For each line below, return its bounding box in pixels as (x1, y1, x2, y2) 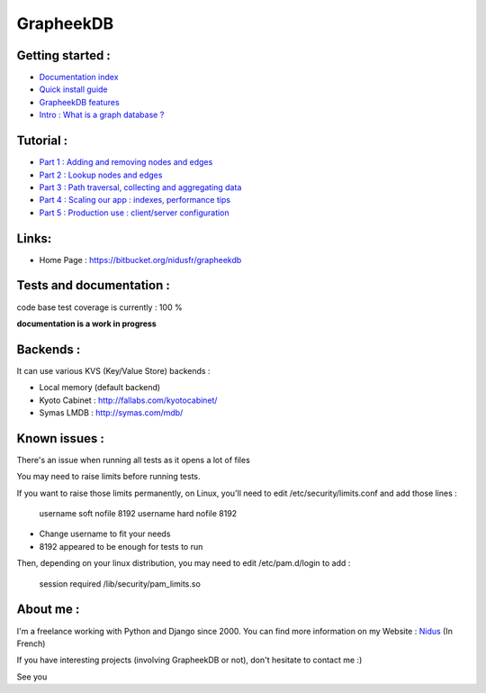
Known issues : (16, 431, 105, 446)
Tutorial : (16, 133, 68, 149)
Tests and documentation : (16, 278, 170, 293)
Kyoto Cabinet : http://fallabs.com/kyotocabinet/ (39, 395, 218, 406)
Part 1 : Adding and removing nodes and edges (39, 157, 213, 168)
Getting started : (16, 48, 112, 63)
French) (16, 638, 46, 649)
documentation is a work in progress (16, 318, 157, 329)
